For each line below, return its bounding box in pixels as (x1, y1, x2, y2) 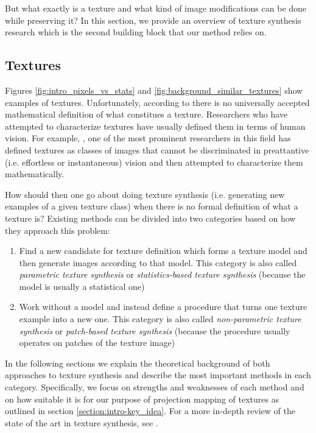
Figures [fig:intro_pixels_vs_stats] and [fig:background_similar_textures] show (5, 83, 303, 96)
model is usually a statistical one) (19, 280, 145, 292)
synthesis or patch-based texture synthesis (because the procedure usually (19, 324, 290, 337)
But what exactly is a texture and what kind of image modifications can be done (5, 2, 307, 14)
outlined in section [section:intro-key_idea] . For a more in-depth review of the (5, 404, 295, 417)
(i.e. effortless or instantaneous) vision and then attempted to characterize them (5, 155, 303, 168)
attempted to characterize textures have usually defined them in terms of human (5, 119, 306, 132)
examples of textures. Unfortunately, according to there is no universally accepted (5, 96, 310, 108)
